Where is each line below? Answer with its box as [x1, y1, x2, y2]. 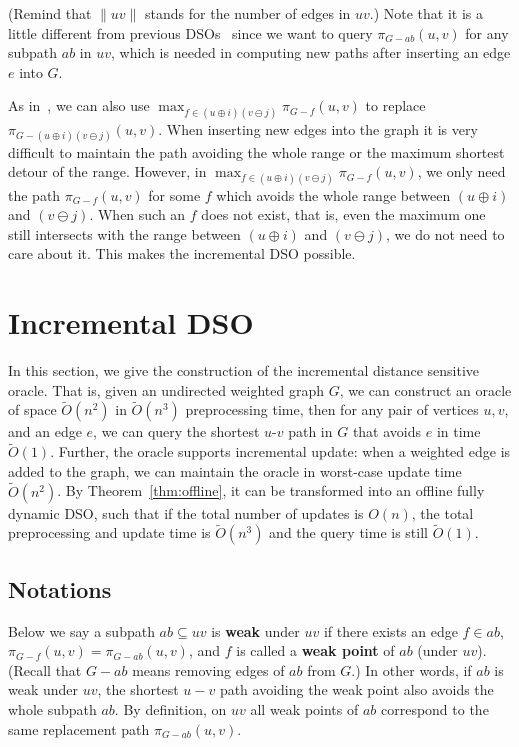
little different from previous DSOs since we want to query [8, 22, 373, 43]
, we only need [417, 161, 506, 182]
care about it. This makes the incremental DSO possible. [8, 243, 356, 264]
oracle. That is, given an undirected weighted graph [8, 379, 324, 400]
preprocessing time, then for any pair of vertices [185, 399, 479, 420]
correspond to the [380, 699, 489, 720]
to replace [365, 95, 426, 116]
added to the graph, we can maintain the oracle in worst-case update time [8, 460, 462, 481]
